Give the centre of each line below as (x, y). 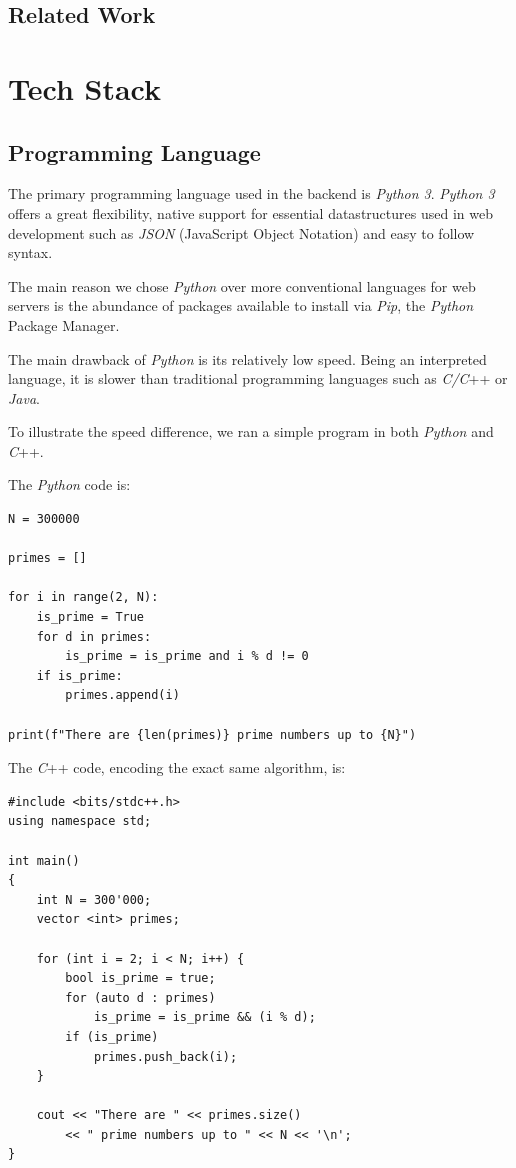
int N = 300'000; (94, 899)
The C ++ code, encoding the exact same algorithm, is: (177, 767)
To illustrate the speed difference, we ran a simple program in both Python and (251, 431)
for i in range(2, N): (83, 597)
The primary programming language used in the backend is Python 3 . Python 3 (251, 193)
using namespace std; (80, 821)
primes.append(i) (122, 695)
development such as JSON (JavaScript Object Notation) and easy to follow (241, 232)
